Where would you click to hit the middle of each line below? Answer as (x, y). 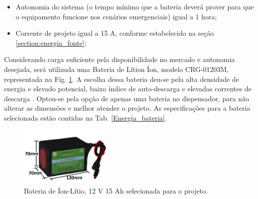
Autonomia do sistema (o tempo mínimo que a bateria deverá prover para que (135, 6)
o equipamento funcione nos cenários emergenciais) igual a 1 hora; (116, 16)
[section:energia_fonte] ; (51, 42)
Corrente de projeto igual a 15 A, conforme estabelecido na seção (115, 33)
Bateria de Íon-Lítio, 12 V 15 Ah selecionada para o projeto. (116, 191)
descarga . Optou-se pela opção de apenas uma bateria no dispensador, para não (127, 98)
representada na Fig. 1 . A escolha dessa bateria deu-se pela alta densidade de (122, 79)
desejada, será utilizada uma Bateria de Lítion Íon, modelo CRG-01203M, (117, 69)
